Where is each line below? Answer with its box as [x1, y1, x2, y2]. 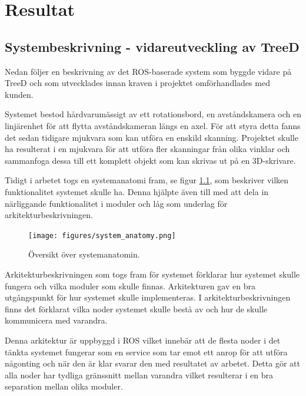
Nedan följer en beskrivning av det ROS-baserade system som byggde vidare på [5, 65, 292, 77]
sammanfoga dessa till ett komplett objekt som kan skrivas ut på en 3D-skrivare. [5, 154, 296, 166]
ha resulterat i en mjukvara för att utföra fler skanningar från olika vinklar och [5, 143, 290, 155]
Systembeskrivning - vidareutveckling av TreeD [5, 37, 300, 55]
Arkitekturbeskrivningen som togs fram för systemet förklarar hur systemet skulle [5, 268, 300, 280]
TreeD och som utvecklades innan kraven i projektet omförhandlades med [5, 77, 270, 89]
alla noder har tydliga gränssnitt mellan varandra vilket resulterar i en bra [5, 368, 274, 381]
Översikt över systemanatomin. [28, 248, 140, 260]
